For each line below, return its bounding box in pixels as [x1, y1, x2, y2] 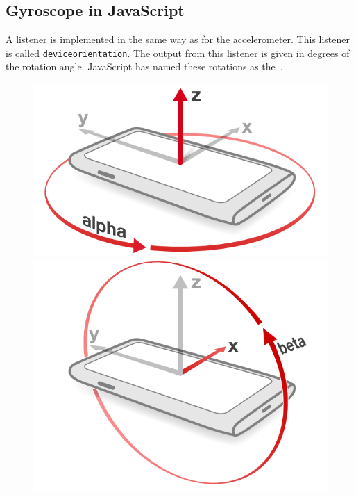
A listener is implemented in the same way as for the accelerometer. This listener [6, 32, 350, 47]
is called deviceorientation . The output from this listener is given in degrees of [6, 45, 350, 60]
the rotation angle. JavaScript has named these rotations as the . [6, 59, 283, 74]
